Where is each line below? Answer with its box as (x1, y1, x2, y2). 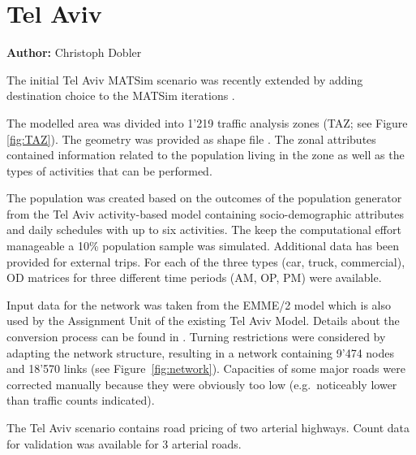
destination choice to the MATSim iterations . (6, 87, 235, 104)
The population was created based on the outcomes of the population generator (6, 189, 402, 206)
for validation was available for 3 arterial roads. (6, 435, 242, 452)
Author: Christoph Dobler (6, 44, 142, 61)
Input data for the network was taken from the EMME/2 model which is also (6, 296, 392, 313)
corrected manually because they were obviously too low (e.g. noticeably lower (6, 375, 397, 392)
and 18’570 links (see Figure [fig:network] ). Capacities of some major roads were (6, 360, 405, 377)
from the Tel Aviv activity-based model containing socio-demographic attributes (6, 205, 404, 222)
